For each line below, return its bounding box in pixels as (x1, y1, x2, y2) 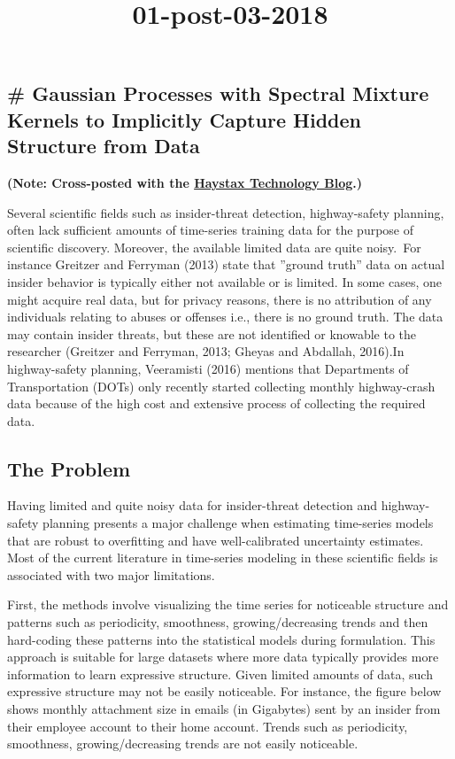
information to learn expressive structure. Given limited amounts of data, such (7, 664, 433, 683)
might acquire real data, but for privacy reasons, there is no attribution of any (7, 290, 432, 308)
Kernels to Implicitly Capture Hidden (7, 105, 362, 133)
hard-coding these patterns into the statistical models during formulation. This (7, 630, 436, 648)
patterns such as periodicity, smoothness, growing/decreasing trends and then (7, 613, 428, 631)
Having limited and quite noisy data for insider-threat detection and (7, 496, 377, 515)
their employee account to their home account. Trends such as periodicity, (7, 716, 408, 735)
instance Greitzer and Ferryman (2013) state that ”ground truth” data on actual (7, 255, 445, 274)
